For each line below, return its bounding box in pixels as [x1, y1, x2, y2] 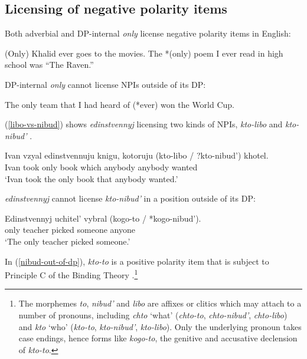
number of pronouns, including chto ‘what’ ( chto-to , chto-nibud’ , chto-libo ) [18, 308, 288, 321]
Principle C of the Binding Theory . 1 [5, 267, 138, 281]
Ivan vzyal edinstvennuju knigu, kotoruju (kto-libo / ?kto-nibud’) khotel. [5, 149, 269, 162]
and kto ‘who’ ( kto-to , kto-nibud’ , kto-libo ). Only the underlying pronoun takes [18, 320, 302, 332]
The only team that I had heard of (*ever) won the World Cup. [5, 98, 235, 110]
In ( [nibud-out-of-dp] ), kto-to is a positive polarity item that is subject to [5, 255, 269, 267]
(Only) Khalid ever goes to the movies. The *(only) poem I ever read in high [5, 47, 283, 59]
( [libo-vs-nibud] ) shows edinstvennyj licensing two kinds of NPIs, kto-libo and [5, 118, 283, 130]
